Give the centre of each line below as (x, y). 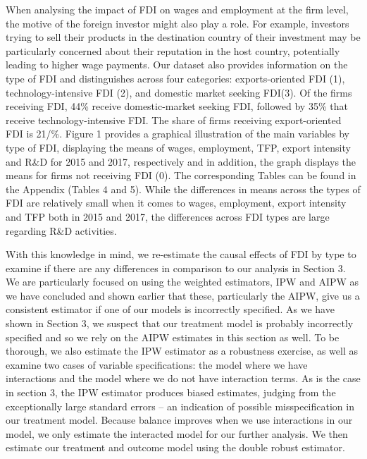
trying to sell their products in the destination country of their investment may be (183, 37)
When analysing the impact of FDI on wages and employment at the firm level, (177, 9)
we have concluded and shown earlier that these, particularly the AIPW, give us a (183, 295)
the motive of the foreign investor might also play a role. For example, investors (178, 23)
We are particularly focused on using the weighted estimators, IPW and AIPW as (182, 282)
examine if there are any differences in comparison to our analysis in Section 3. (176, 268)
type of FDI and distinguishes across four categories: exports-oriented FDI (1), (175, 78)
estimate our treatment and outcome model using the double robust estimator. (175, 447)
